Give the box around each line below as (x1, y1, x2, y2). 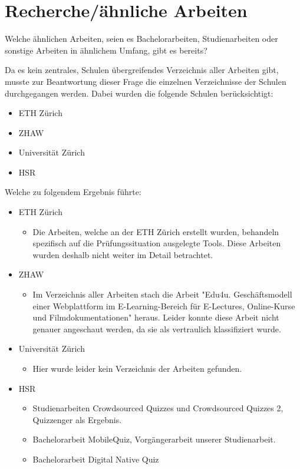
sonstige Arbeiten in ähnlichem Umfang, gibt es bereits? (5, 44, 207, 56)
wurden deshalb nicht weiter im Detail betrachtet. (32, 248, 213, 260)
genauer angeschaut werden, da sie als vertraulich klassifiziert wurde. (32, 322, 281, 335)
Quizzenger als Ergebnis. (32, 413, 122, 425)
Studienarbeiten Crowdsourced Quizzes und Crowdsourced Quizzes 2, (32, 402, 283, 414)
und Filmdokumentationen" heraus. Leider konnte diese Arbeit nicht (32, 311, 279, 323)
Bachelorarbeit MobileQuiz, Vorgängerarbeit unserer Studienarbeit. (32, 433, 276, 445)
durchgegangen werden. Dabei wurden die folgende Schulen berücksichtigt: (5, 87, 273, 99)
